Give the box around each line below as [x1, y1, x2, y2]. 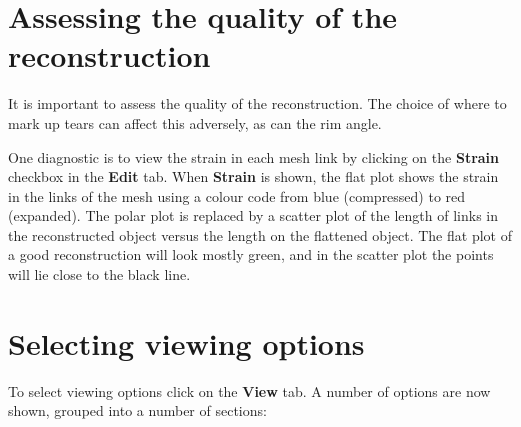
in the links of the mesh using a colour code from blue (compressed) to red [8, 185, 466, 206]
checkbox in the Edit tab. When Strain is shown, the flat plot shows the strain [8, 166, 499, 187]
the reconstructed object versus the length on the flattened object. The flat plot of [8, 224, 512, 245]
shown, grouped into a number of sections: [8, 400, 267, 421]
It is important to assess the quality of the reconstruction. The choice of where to [8, 93, 507, 114]
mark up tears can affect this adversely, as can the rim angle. [8, 112, 382, 133]
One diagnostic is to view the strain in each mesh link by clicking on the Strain [8, 146, 500, 167]
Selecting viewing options [8, 322, 365, 363]
